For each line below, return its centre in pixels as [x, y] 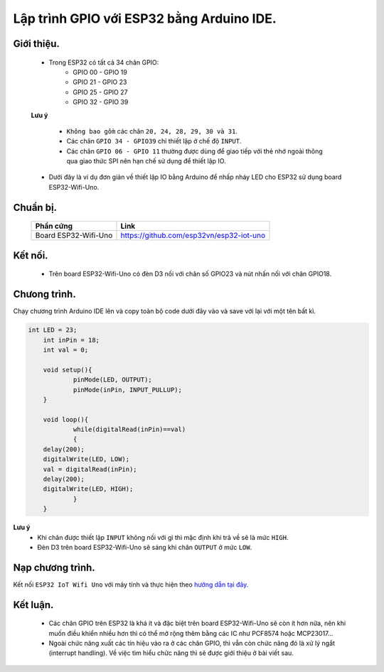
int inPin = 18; [71, 340]
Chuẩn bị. [35, 207]
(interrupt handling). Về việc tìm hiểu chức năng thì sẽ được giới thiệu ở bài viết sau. [171, 653]
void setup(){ [68, 370]
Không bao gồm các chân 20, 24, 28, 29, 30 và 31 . [152, 131]
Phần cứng [54, 226]
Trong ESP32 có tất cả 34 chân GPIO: [104, 62]
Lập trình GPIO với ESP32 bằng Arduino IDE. [145, 18]
